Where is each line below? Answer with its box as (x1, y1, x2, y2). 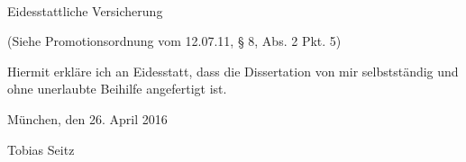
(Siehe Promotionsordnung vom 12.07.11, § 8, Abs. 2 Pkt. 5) (7, 31, 342, 50)
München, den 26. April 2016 (7, 109, 168, 128)
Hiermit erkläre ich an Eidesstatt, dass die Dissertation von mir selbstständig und (7, 61, 459, 80)
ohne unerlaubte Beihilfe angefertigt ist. (7, 79, 227, 98)
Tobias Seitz (7, 139, 75, 158)
